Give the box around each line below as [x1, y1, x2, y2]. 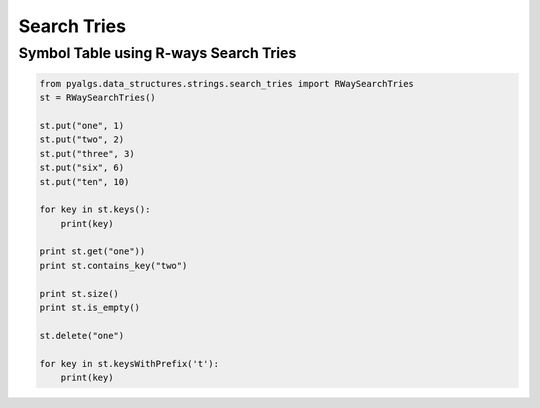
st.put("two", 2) [39, 134, 125, 145]
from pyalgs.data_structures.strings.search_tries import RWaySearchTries [39, 78, 415, 89]
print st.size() [39, 288, 120, 299]
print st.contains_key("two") [39, 260, 188, 271]
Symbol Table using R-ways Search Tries [18, 44, 297, 62]
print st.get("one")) [39, 246, 146, 257]
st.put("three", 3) [39, 148, 135, 159]
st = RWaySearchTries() [39, 92, 157, 104]
